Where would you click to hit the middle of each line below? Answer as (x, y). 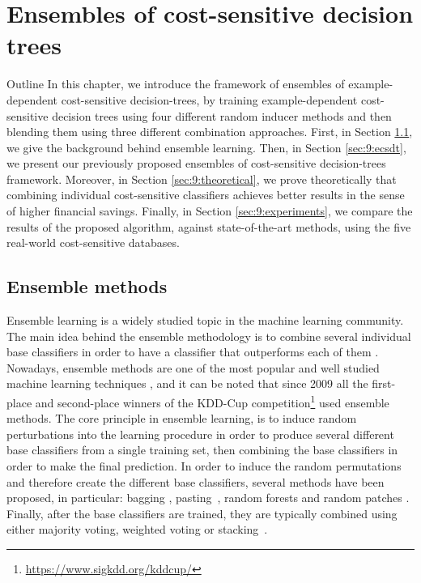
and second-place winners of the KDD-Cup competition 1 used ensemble (212, 401)
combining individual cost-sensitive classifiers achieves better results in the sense (206, 195)
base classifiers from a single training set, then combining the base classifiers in (202, 450)
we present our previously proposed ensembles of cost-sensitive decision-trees (196, 163)
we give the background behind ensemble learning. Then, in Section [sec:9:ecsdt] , (206, 147)
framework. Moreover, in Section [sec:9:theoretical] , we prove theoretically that (202, 179)
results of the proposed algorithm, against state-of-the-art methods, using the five (209, 226)
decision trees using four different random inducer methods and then (222, 115)
